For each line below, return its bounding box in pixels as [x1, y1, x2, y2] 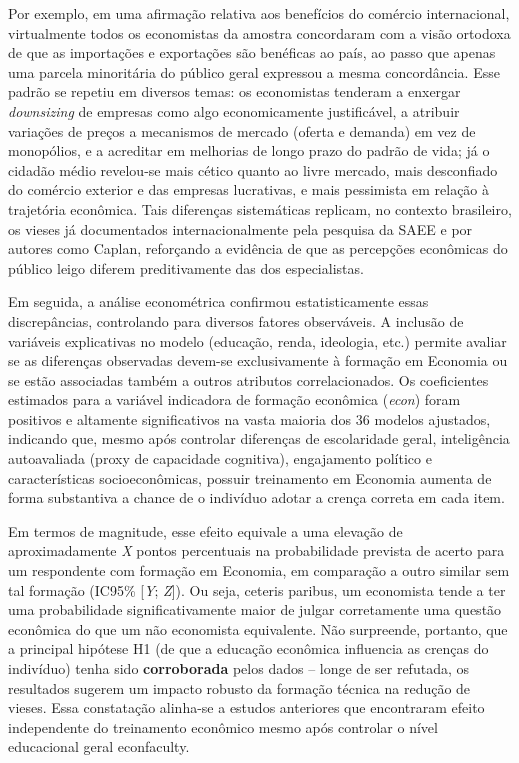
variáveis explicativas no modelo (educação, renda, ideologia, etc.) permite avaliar [8, 330, 507, 351]
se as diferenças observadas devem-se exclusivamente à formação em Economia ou [8, 350, 508, 371]
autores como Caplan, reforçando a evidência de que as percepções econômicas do [8, 238, 508, 259]
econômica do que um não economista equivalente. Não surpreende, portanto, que [8, 618, 508, 639]
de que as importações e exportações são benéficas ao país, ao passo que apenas [8, 42, 496, 63]
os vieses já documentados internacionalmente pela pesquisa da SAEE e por [8, 218, 473, 239]
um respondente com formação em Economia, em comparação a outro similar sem [8, 560, 510, 581]
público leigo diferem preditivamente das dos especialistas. [8, 257, 364, 278]
